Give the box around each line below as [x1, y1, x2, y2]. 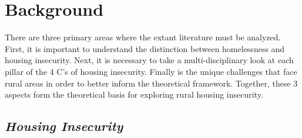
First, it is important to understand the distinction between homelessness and [5, 42, 285, 54]
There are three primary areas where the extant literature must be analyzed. [5, 31, 281, 43]
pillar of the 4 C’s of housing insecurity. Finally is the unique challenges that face [5, 65, 297, 77]
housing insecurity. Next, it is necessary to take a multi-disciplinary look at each [5, 54, 294, 66]
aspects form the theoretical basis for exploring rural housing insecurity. [5, 88, 263, 101]
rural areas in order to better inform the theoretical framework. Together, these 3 [5, 77, 298, 89]
